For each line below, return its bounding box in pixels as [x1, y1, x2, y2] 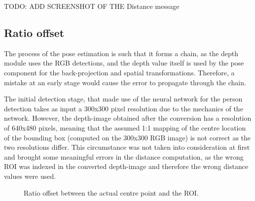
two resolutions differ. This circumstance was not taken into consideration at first [4, 142, 250, 152]
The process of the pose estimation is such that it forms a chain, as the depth [4, 48, 239, 58]
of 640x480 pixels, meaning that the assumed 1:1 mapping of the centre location [4, 122, 246, 133]
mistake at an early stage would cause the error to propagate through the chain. [4, 77, 246, 87]
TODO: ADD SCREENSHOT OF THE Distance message [4, 1, 180, 11]
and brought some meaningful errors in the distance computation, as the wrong [4, 151, 244, 162]
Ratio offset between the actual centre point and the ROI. [24, 187, 199, 198]
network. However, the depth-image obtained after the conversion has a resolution [4, 113, 252, 123]
